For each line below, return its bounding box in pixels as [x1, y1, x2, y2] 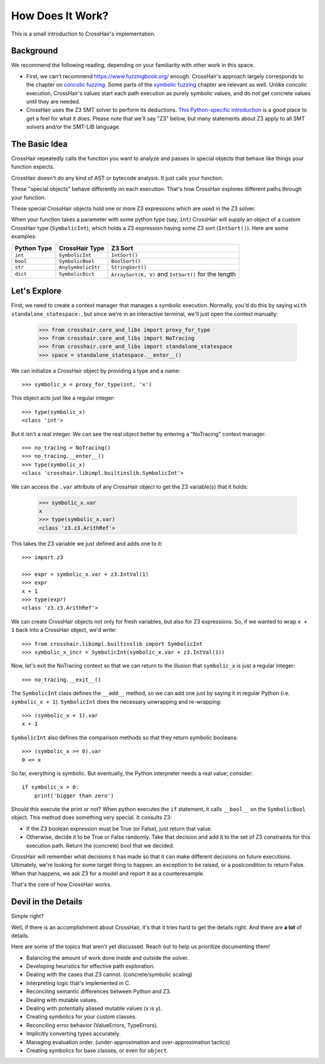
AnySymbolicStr [58, 264, 101, 271]
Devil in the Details [11, 897, 83, 907]
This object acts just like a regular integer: [11, 395, 116, 402]
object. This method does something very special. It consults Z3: [11, 814, 172, 821]
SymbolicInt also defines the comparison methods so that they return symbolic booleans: [11, 734, 238, 741]
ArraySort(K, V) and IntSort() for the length [111, 270, 236, 278]
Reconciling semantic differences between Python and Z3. [26, 988, 172, 995]
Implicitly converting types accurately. [26, 1030, 121, 1037]
